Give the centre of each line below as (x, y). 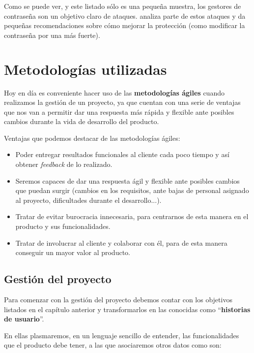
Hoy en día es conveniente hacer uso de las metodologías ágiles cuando (114, 92)
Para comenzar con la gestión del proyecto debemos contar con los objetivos (118, 300)
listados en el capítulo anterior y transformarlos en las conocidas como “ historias (127, 309)
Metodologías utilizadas (85, 69)
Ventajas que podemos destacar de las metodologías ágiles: (92, 138)
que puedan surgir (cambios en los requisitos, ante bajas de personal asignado (132, 190)
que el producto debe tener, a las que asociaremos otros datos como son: (113, 345)
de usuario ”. (24, 319)
